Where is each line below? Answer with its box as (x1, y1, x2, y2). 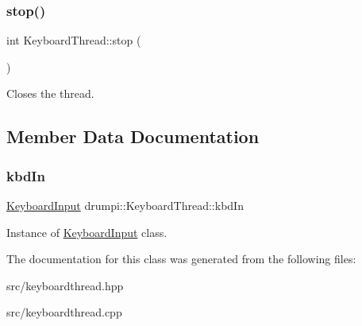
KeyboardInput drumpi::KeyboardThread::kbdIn (6, 197, 244, 213)
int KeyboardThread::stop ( (6, 32, 141, 49)
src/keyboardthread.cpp (6, 304, 122, 320)
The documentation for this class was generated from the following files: (6, 250, 356, 267)
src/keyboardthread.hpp (6, 277, 124, 293)
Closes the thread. (6, 85, 94, 102)
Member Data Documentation (6, 124, 260, 149)
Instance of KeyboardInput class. (6, 223, 168, 240)
